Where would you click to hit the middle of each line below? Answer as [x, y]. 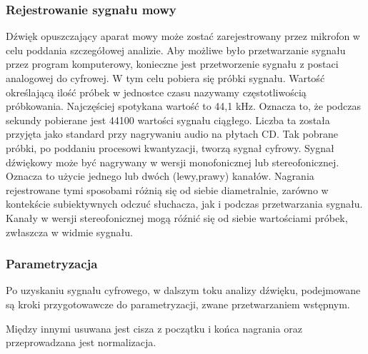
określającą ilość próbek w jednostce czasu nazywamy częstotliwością [156, 92]
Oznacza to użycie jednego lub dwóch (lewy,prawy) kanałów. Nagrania [160, 176]
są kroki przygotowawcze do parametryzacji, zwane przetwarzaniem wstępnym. [178, 304]
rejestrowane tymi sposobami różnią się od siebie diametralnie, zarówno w [167, 189]
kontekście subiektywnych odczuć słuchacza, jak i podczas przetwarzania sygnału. [184, 204]
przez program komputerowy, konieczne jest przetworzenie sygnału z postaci [172, 64]
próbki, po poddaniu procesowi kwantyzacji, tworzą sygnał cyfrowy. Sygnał [170, 147]
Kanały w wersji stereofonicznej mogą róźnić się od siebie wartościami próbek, [177, 217]
